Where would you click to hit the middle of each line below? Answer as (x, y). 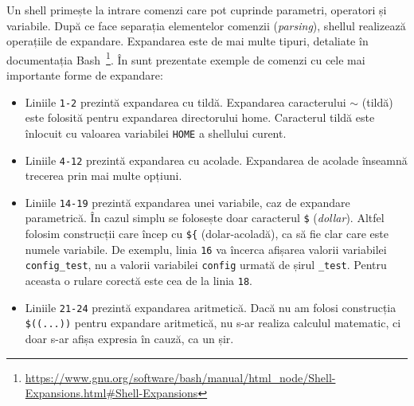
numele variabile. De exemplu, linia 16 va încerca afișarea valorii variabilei (206, 249)
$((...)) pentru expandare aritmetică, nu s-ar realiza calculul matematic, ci (213, 323)
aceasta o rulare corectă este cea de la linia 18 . (139, 281)
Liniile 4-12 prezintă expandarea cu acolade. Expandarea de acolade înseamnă (216, 160)
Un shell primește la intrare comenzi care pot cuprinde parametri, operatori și (197, 10)
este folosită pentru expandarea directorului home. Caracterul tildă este (200, 117)
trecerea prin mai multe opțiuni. (103, 176)
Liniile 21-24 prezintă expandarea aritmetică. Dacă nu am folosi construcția (211, 307)
